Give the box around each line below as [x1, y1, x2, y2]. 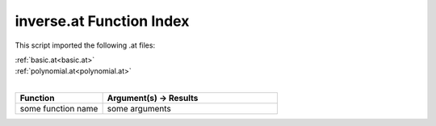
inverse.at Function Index [15, 12, 190, 30]
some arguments [107, 103, 171, 115]
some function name [19, 103, 99, 115]
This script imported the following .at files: [15, 40, 156, 50]
